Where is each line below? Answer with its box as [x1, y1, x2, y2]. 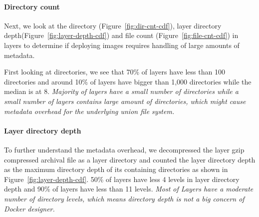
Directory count [4, 1, 60, 11]
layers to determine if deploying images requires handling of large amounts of [4, 39, 240, 50]
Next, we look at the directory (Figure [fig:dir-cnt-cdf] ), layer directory [4, 20, 222, 30]
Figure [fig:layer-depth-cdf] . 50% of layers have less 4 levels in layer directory [4, 173, 240, 184]
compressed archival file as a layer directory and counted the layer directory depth [4, 154, 256, 164]
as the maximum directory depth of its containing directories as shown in [4, 164, 228, 174]
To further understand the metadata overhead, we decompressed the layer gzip [4, 144, 245, 154]
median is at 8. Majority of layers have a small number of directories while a [4, 86, 239, 96]
